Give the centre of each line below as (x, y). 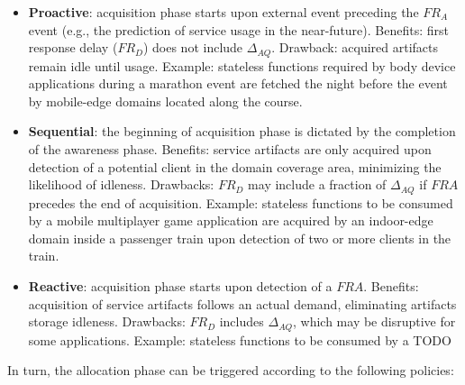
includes (242, 321)
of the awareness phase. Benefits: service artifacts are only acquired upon (230, 149)
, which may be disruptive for (374, 321)
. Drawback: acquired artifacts (355, 47)
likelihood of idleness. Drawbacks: (121, 184)
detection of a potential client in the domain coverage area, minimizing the (235, 166)
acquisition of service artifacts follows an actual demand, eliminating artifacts (242, 303)
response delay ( (73, 47)
